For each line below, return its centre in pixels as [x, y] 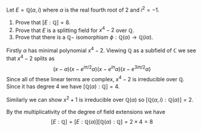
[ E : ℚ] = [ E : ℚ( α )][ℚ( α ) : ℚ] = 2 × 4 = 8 [102, 121]
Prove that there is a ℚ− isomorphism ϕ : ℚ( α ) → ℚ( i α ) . [84, 37]
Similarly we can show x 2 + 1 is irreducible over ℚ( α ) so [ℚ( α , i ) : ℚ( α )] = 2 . [100, 99]
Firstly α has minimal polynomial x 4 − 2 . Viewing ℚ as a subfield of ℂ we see [101, 50]
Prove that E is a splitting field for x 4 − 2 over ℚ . [75, 30]
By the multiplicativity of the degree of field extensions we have [86, 112]
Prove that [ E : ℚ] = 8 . [43, 22]
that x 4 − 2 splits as [30, 58]
